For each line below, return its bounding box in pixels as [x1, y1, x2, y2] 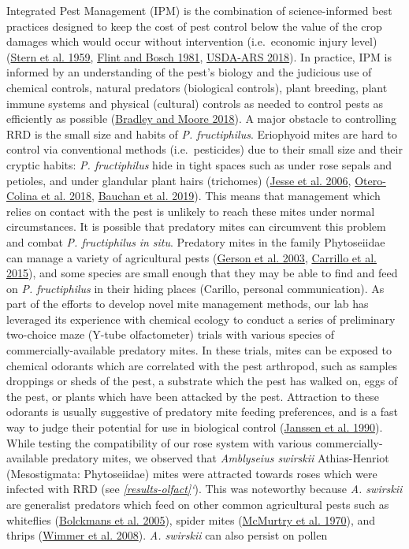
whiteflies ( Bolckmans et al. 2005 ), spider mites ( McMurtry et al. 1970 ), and [6, 511, 376, 528]
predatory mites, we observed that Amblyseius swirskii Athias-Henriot [51, 450, 389, 466]
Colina [6, 187, 38, 204]
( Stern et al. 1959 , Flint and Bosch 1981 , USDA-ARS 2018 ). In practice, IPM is [6, 48, 392, 65]
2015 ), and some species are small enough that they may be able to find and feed [6, 265, 398, 281]
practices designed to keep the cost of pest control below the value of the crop [6, 17, 382, 34]
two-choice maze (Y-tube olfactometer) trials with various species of [6, 326, 335, 343]
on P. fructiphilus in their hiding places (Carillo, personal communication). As [6, 280, 385, 296]
